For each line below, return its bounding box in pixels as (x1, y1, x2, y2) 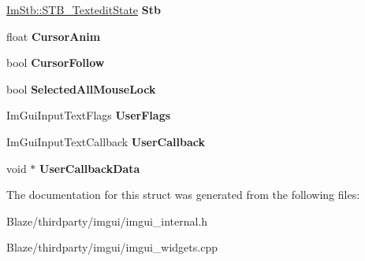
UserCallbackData (39, 160, 140, 176)
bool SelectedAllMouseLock (6, 80, 156, 97)
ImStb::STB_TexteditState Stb (6, 2, 161, 17)
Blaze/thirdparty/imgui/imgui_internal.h (6, 212, 208, 229)
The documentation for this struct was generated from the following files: (6, 186, 360, 203)
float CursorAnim (6, 28, 101, 44)
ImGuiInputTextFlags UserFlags (6, 107, 171, 123)
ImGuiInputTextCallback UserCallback (6, 133, 205, 149)
